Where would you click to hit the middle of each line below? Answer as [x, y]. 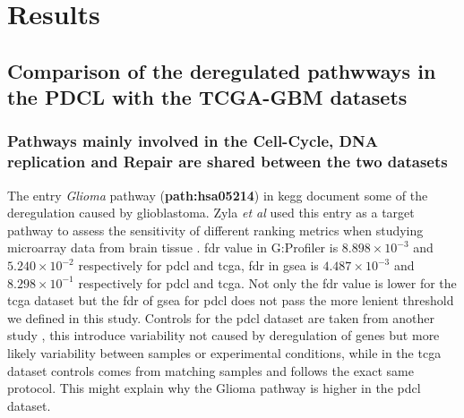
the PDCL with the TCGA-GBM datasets [207, 97]
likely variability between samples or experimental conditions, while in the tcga [224, 353]
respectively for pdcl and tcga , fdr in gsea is [198, 265]
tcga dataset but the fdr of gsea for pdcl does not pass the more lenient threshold [231, 300]
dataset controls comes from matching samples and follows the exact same [211, 370]
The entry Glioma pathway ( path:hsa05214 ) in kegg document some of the [218, 195]
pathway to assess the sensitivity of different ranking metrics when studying [215, 230]
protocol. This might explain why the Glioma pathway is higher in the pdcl [214, 388]
